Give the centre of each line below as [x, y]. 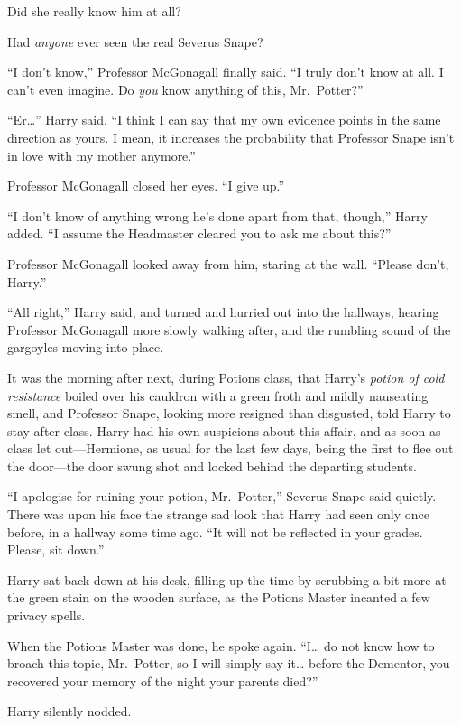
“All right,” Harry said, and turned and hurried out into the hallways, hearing [223, 312]
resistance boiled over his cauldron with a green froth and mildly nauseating [218, 395]
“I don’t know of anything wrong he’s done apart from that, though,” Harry [217, 215]
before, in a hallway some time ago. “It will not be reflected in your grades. [215, 531]
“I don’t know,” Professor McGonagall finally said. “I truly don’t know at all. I [226, 72]
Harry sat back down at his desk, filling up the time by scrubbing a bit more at [227, 579]
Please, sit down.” [56, 549]
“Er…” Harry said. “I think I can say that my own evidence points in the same [224, 120]
